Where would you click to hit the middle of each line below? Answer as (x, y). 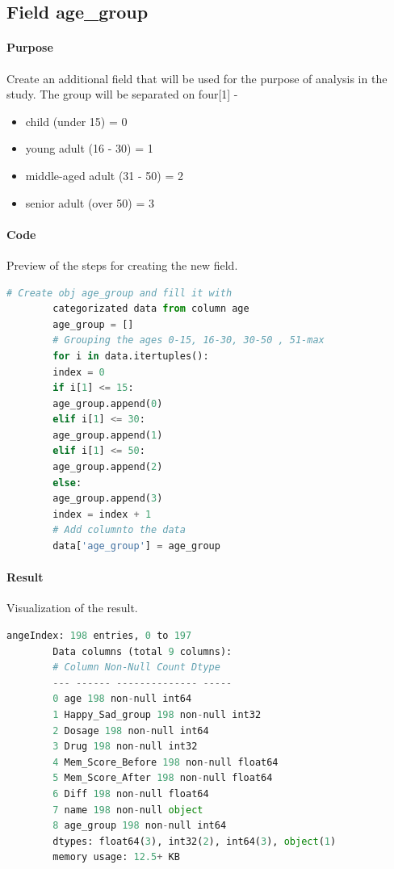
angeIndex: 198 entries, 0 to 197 (99, 636)
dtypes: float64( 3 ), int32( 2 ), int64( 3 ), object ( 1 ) (195, 841)
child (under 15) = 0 (76, 121)
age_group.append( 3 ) (108, 499)
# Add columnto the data (119, 530)
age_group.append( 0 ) (108, 403)
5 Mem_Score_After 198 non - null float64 (163, 778)
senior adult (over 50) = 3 (90, 202)
